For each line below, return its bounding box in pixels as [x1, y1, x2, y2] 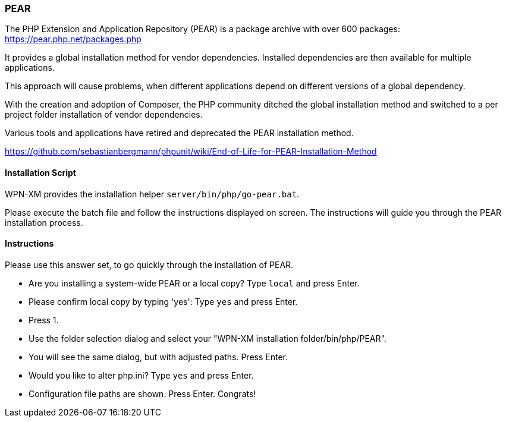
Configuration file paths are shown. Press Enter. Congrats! [29, 388, 256, 399]
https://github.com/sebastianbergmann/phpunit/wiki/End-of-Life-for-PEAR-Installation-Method [5, 146, 377, 157]
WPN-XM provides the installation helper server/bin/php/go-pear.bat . [5, 188, 300, 199]
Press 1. [29, 314, 59, 325]
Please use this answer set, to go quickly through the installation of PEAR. [5, 259, 294, 270]
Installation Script [5, 167, 76, 178]
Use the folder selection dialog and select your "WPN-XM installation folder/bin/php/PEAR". [29, 333, 386, 344]
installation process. [5, 217, 83, 228]
